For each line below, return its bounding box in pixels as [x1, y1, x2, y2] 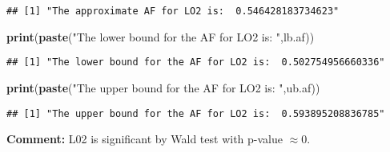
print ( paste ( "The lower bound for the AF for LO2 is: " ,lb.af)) [6, 28, 315, 45]
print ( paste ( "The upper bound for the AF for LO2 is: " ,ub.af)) [6, 79, 320, 95]
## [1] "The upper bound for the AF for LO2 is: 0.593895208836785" [6, 107, 385, 119]
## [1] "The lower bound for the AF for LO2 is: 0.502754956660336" [6, 57, 385, 68]
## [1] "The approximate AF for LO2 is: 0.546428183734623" [6, 6, 340, 17]
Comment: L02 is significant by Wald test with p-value [6, 131, 283, 147]
